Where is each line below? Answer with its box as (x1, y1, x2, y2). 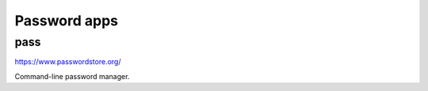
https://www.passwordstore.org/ (14, 57, 121, 66)
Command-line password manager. (14, 71, 130, 81)
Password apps (14, 12, 119, 29)
